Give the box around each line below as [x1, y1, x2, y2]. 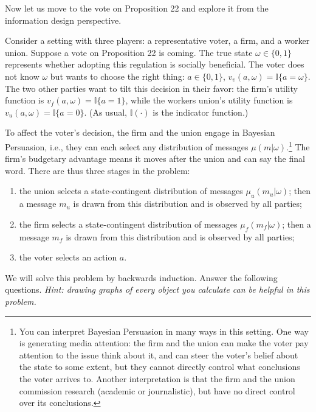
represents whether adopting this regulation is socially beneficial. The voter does [5, 58, 304, 71]
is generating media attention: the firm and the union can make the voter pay [19, 337, 309, 349]
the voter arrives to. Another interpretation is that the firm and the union [19, 372, 295, 385]
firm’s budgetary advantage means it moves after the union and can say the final [5, 152, 305, 165]
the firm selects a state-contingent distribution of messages [19, 217, 238, 230]
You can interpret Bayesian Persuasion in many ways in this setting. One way [19, 324, 309, 337]
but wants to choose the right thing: [50, 69, 185, 82]
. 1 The [286, 138, 310, 153]
